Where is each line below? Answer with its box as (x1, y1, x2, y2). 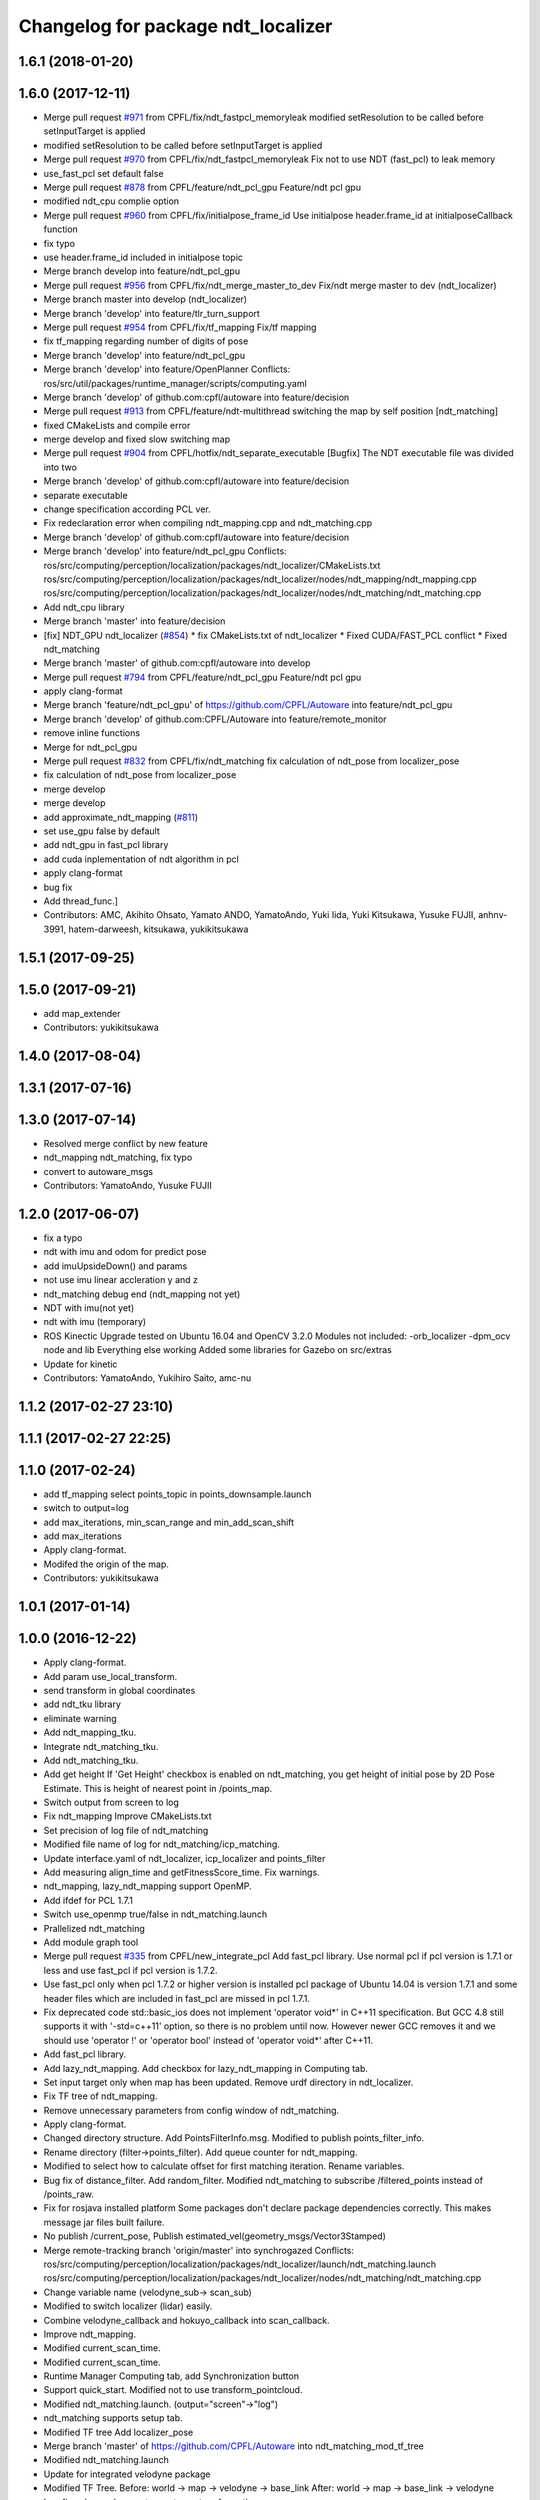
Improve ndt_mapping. (43, 2328, 137, 2340)
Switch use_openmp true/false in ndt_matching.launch (43, 1908, 268, 1920)
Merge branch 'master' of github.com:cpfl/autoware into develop (43, 657, 311, 669)
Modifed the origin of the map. (43, 1558, 169, 1570)
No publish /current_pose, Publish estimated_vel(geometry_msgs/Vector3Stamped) (43, 2230, 387, 2242)
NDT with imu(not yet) (43, 1302, 135, 1314)
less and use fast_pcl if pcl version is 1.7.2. (43, 1964, 219, 1976)
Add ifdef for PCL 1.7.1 (43, 1894, 134, 1906)
